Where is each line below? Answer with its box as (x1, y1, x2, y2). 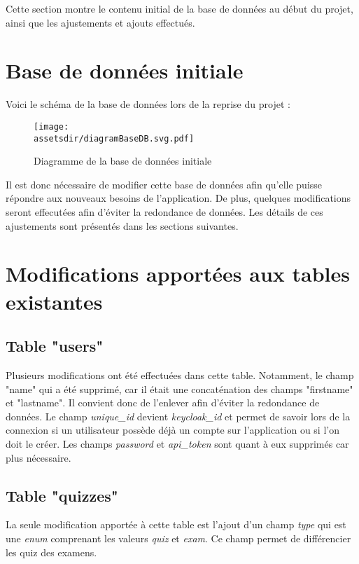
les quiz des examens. (6, 544, 97, 559)
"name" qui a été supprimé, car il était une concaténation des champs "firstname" (6, 381, 353, 396)
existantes (6, 287, 103, 315)
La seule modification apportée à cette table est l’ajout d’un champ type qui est (6, 517, 346, 532)
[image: (34, 121, 69, 132)
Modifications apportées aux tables (6, 259, 351, 288)
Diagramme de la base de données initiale (34, 153, 212, 168)
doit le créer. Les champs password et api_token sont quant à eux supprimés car (6, 436, 349, 450)
